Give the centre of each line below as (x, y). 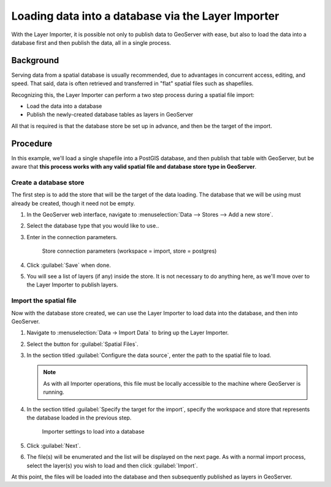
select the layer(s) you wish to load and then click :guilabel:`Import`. (112, 466)
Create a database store (48, 182)
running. (54, 392)
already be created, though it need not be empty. (73, 203)
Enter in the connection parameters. (72, 237)
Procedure (32, 143)
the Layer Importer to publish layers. (72, 285)
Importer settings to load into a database (93, 432)
